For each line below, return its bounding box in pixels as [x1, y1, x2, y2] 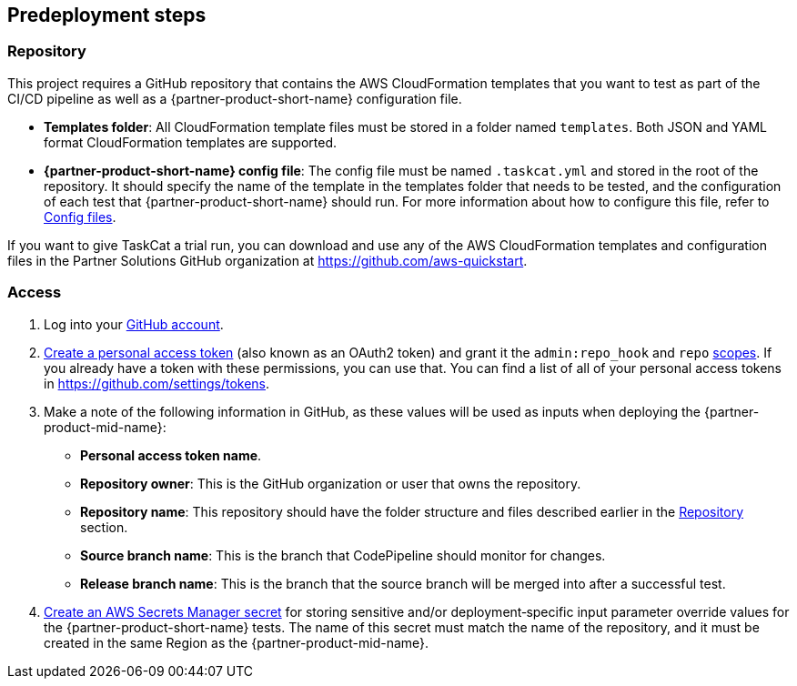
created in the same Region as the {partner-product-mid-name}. [44, 634, 429, 651]
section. [80, 519, 128, 535]
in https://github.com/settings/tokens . [44, 375, 270, 391]
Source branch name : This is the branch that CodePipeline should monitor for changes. [80, 547, 606, 563]
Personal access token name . [80, 447, 262, 463]
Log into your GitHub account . [44, 316, 224, 332]
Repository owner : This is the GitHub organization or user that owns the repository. [80, 475, 581, 491]
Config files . [44, 208, 116, 225]
